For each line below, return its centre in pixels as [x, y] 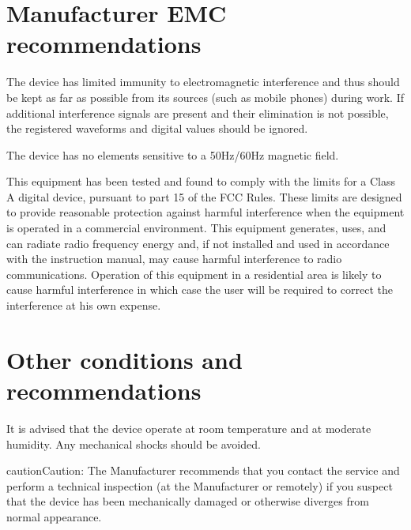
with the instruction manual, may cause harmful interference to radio [174, 259]
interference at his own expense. [84, 305]
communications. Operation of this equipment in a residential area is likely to [194, 274]
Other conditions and [124, 359]
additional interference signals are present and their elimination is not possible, [198, 113]
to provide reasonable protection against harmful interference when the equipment [205, 212]
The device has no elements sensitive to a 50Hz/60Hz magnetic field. [173, 154]
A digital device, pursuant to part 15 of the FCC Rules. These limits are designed [204, 196]
